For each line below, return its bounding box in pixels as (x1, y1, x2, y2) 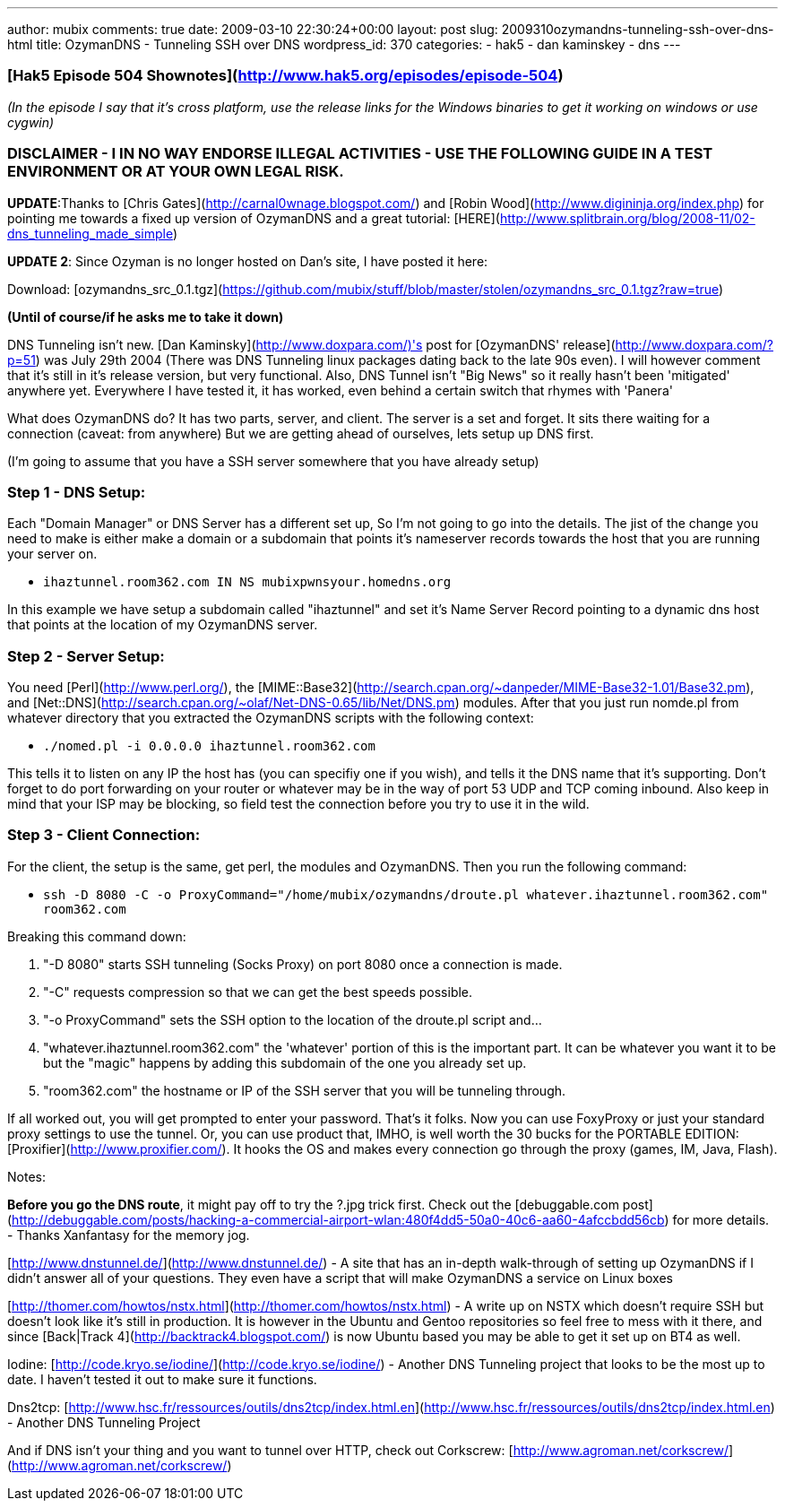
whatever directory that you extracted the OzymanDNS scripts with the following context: (7, 710, 534, 725)
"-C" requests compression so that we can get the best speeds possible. (43, 984, 473, 1000)
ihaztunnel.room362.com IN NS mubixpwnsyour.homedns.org (43, 575, 452, 590)
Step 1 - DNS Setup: (7, 482, 146, 501)
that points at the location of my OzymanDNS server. (7, 617, 318, 633)
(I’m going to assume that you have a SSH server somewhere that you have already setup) (7, 453, 539, 469)
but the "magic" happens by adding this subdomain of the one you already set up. (43, 1054, 527, 1070)
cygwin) (7, 114, 55, 130)
